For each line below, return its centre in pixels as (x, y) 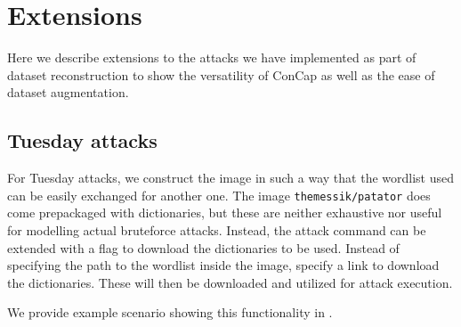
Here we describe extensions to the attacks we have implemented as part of (212, 57)
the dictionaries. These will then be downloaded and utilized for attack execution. (230, 282)
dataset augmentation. (68, 92)
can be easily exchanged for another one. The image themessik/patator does (219, 195)
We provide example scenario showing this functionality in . (170, 312)
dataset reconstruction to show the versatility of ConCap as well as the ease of (221, 74)
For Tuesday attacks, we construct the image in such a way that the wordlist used (230, 178)
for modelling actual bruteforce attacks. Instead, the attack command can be (217, 229)
